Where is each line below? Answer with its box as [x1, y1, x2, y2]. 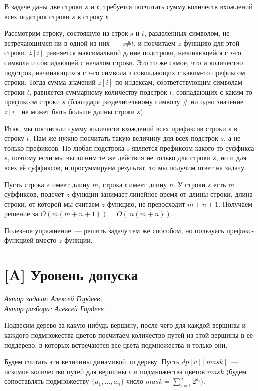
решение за [4, 208, 38, 219]
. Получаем [218, 198, 252, 209]
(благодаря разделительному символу [68, 96, 180, 107]
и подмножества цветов [134, 366, 205, 376]
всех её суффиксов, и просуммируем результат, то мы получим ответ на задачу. [4, 162, 246, 172]
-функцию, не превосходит [105, 198, 185, 209]
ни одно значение [190, 96, 244, 107]
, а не [224, 133, 241, 143]
